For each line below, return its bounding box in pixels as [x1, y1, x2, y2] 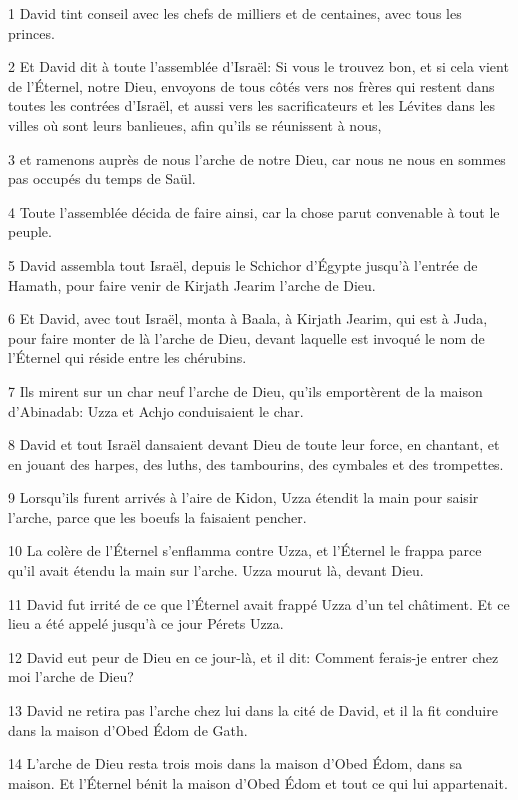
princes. [8, 22, 55, 43]
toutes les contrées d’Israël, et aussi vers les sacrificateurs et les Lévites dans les [8, 95, 496, 116]
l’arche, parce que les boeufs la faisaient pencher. [8, 506, 307, 527]
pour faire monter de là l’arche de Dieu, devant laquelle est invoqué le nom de [8, 327, 485, 348]
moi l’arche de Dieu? [8, 666, 134, 687]
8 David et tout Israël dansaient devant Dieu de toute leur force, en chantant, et [8, 434, 500, 455]
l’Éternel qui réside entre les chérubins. [8, 347, 247, 368]
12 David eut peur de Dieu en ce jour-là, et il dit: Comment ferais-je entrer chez [8, 646, 499, 667]
